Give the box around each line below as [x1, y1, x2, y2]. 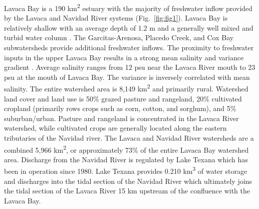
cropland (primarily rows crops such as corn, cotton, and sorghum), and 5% [4, 103, 236, 114]
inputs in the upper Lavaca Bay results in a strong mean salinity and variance [4, 52, 244, 62]
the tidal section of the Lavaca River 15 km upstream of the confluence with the [4, 185, 250, 196]
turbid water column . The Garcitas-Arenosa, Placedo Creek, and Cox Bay [4, 32, 234, 43]
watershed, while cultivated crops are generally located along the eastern [4, 123, 227, 133]
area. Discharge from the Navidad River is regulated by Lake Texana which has [4, 154, 248, 164]
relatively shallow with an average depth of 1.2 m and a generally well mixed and [4, 22, 253, 33]
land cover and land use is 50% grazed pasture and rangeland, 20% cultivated [4, 93, 242, 103]
